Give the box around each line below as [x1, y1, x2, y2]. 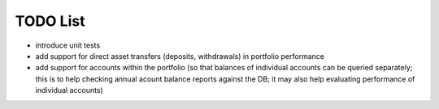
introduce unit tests [35, 40, 101, 50]
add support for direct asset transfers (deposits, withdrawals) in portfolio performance [35, 51, 325, 61]
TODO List [15, 12, 85, 30]
